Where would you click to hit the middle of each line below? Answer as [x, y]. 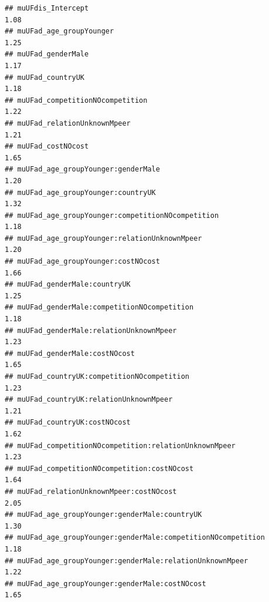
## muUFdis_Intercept [47, 8]
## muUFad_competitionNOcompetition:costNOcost [99, 468]
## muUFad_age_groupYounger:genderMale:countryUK [103, 515]
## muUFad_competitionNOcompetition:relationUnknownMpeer [120, 445]
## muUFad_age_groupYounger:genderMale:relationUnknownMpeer [127, 561]
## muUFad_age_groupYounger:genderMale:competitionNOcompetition [135, 538]
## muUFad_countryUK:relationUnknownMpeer [89, 400]
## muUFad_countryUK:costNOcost [68, 423]
